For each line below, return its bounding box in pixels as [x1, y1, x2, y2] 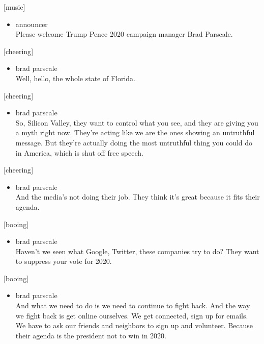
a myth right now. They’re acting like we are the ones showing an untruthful [15, 127, 255, 138]
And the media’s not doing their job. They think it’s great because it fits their [15, 191, 260, 202]
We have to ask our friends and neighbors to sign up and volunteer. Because [15, 320, 253, 331]
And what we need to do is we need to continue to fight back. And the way [15, 300, 250, 311]
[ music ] [4, 2, 25, 12]
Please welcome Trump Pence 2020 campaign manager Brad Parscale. [15, 29, 233, 39]
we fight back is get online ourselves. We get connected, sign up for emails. [15, 310, 248, 321]
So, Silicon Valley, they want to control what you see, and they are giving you [15, 117, 258, 128]
